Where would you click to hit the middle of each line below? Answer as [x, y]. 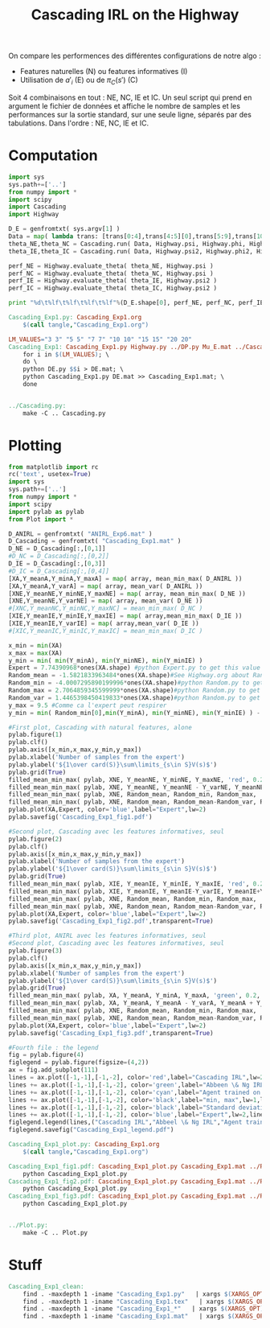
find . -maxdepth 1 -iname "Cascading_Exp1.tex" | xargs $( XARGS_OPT [145, 1301]
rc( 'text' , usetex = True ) [50, 475]
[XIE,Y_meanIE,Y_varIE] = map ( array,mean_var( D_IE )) [104, 624]
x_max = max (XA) [35, 653]
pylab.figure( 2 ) [35, 839]
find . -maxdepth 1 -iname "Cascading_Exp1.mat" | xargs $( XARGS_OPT [145, 1317]
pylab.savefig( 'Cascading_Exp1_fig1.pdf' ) [80, 817]
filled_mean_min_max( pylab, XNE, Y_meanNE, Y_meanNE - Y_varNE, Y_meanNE [136, 787]
